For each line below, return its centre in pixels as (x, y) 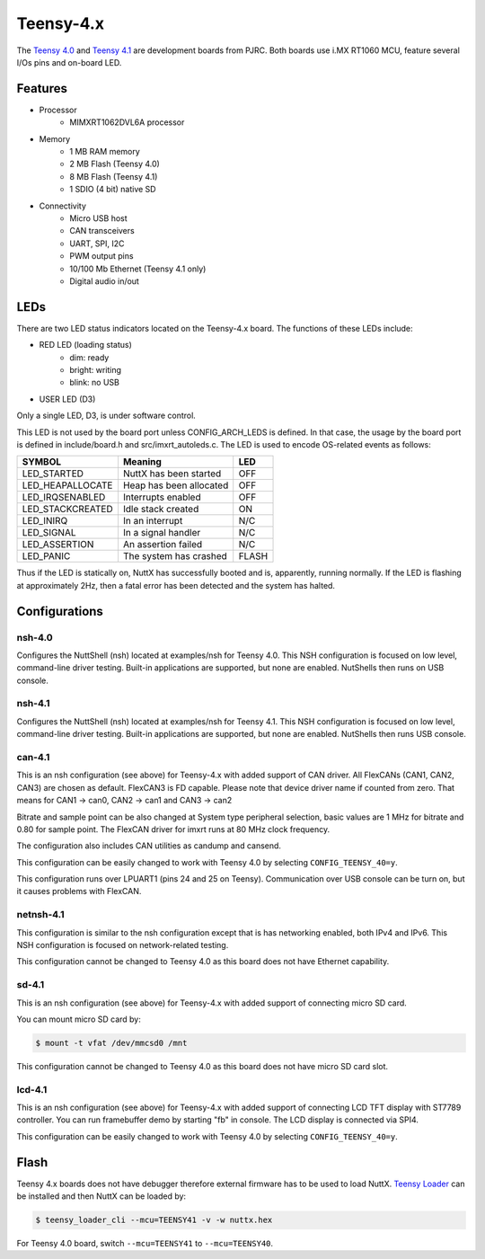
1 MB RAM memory (105, 152)
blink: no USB (95, 383)
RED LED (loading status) (85, 345)
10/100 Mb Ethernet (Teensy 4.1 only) (138, 269)
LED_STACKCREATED (67, 510)
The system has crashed (175, 556)
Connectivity (63, 206)
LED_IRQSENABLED (64, 497)
